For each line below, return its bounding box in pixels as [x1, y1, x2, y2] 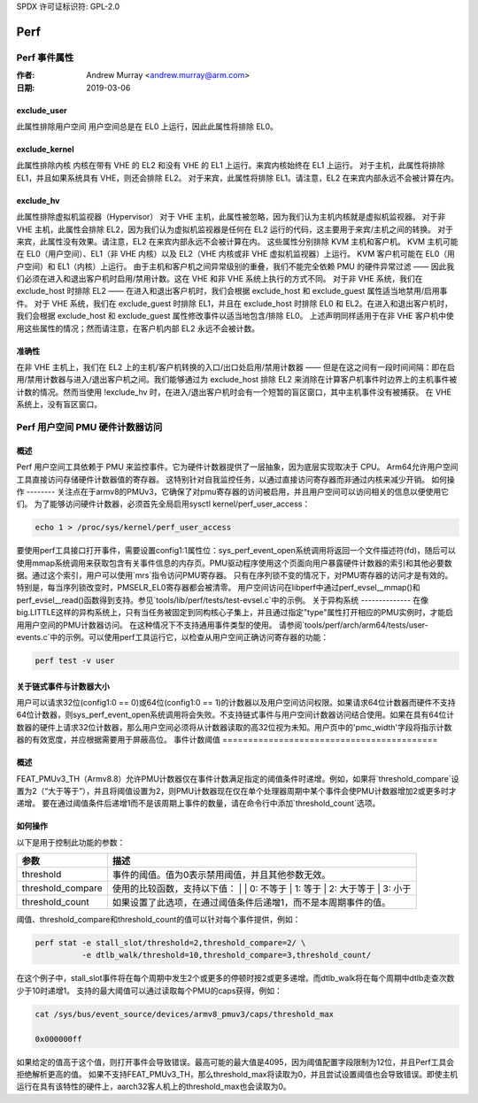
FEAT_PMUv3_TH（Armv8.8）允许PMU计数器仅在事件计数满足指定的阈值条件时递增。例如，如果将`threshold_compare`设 [16, 773, 459, 783]
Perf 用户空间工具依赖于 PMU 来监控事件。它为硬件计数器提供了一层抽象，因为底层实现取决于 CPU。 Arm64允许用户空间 [16, 461, 459, 473]
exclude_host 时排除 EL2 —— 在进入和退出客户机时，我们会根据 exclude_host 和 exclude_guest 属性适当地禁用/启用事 [16, 286, 448, 297]
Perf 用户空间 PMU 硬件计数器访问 [16, 420, 163, 433]
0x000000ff [35, 1034, 82, 1044]
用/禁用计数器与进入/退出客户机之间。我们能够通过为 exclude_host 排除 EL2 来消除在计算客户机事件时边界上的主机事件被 [16, 374, 458, 385]
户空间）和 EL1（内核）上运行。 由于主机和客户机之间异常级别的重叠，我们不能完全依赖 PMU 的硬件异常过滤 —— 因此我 [16, 261, 455, 272]
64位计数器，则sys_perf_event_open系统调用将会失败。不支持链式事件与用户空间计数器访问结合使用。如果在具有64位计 [16, 709, 455, 721]
